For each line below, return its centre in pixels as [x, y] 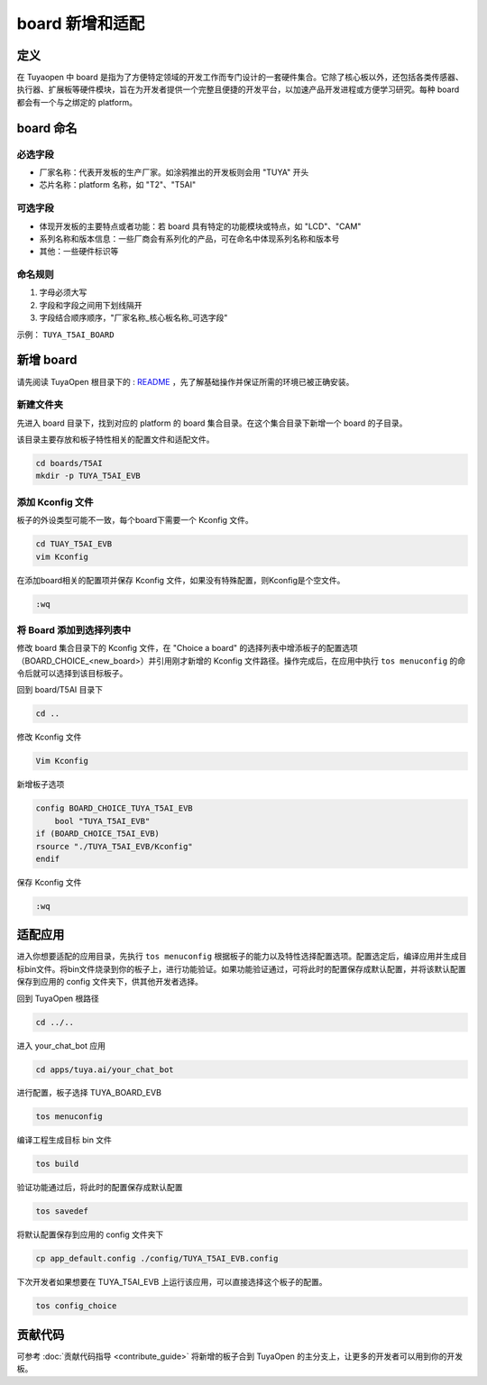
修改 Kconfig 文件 [49, 737]
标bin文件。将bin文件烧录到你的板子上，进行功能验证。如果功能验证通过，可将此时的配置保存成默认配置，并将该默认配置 [241, 968]
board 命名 [47, 128]
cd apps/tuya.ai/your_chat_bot [105, 1069]
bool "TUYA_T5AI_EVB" [102, 821]
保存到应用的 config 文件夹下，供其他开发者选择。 [110, 982]
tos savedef [62, 1211]
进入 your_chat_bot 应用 [61, 1045]
